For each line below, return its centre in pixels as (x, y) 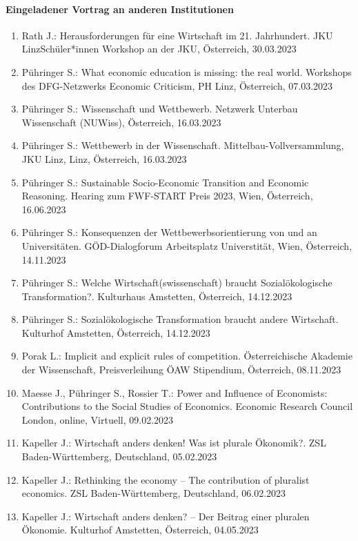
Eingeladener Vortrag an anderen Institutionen (120, 9)
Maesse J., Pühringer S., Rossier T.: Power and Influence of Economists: (175, 392)
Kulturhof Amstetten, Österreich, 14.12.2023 (116, 332)
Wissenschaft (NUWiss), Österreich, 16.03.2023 (121, 122)
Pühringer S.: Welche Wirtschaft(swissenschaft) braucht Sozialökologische (177, 283)
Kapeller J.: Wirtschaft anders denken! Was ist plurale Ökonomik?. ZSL (174, 443)
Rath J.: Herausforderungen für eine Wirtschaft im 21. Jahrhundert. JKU (177, 35)
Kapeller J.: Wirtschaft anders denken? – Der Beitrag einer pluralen (166, 516)
